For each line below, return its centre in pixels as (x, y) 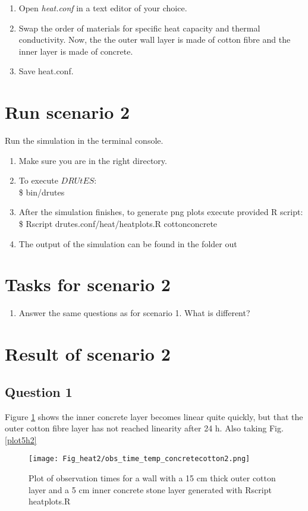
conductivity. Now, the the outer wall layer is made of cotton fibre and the (155, 40)
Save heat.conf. (46, 71)
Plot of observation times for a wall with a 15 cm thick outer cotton (152, 477)
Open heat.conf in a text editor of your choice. (103, 8)
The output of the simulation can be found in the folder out (128, 243)
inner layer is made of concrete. (76, 51)
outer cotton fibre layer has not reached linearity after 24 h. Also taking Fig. (144, 428)
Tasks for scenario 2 (88, 284)
